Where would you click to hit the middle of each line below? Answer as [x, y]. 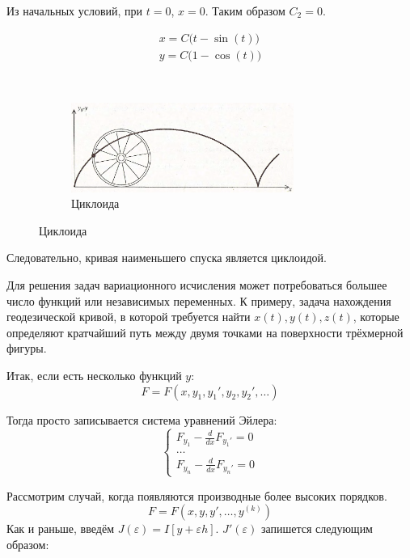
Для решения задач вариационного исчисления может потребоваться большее [197, 285]
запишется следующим [317, 528]
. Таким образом [245, 11]
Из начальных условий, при [75, 11]
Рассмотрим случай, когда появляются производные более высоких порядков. [197, 495]
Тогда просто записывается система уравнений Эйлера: [142, 419]
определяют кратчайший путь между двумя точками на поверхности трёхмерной [205, 332]
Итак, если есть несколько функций [94, 376]
